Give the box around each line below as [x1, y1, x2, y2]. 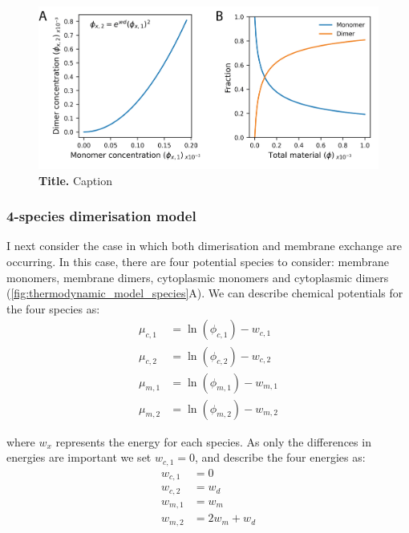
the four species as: [6, 300, 100, 317]
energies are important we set [6, 449, 152, 466]
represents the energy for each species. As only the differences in [55, 433, 371, 450]
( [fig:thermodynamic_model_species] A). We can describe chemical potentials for [6, 285, 403, 301]
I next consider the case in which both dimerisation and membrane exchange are [6, 237, 403, 254]
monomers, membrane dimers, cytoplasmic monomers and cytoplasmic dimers [6, 269, 389, 285]
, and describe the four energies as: [194, 449, 366, 466]
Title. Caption [38, 172, 112, 188]
